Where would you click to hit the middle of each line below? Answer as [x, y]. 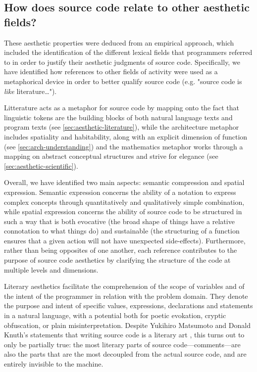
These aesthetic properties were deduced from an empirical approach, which [119, 42]
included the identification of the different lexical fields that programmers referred [128, 52]
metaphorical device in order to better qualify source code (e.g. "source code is [123, 81]
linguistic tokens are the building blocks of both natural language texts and [118, 117]
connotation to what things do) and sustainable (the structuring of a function [122, 231]
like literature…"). [30, 91]
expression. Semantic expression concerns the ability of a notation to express [120, 192]
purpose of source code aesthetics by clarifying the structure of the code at [117, 260]
